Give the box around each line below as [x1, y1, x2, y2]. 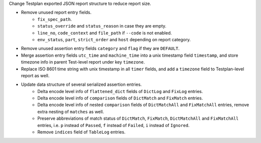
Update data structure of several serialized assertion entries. [21, 81, 142, 87]
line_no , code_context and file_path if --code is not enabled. [37, 30, 172, 36]
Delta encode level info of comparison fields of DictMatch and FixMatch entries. [37, 95, 203, 101]
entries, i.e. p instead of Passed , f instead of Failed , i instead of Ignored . [37, 122, 190, 128]
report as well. [21, 73, 50, 79]
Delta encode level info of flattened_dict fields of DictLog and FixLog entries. [37, 88, 203, 94]
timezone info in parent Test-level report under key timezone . [21, 59, 145, 65]
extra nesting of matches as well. [37, 109, 104, 114]
